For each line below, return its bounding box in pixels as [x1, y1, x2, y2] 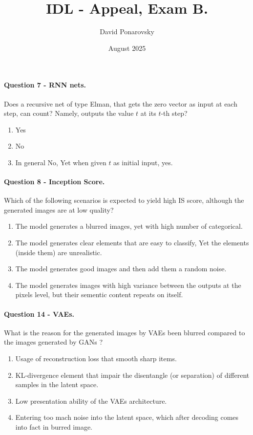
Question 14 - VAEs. [4, 308, 74, 319]
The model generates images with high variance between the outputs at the [15, 280, 241, 290]
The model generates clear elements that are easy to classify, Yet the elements [15, 238, 249, 248]
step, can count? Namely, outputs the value [4, 108, 134, 118]
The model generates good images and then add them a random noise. [15, 263, 227, 274]
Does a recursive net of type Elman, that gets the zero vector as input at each [4, 98, 237, 109]
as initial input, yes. [113, 157, 173, 167]
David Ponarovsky [100, 26, 154, 37]
